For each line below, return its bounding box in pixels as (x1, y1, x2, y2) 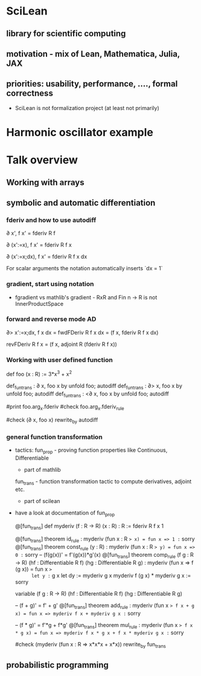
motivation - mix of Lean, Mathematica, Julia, (6, 48, 180, 59)
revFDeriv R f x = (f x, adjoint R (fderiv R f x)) (6, 340, 118, 348)
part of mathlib (24, 466, 62, 473)
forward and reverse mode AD (6, 315, 97, 323)
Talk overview (6, 153, 78, 167)
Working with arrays (6, 177, 85, 187)
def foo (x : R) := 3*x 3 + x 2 (6, 369, 72, 377)
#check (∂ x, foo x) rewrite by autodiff (6, 416, 98, 424)
